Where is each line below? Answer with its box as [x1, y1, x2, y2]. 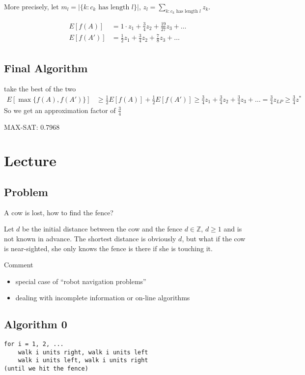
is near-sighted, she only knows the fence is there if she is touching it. [4, 243, 213, 253]
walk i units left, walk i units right [18, 357, 148, 364]
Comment [4, 260, 33, 270]
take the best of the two [4, 84, 76, 94]
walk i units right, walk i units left [18, 348, 148, 356]
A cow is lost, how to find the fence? [4, 207, 113, 217]
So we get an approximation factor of [4, 105, 116, 115]
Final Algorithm [4, 60, 88, 76]
